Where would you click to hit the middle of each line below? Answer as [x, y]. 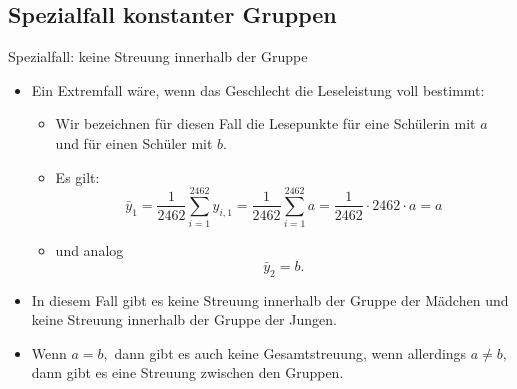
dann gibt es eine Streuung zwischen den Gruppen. [187, 372]
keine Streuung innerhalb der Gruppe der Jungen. [184, 319]
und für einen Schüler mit [134, 142]
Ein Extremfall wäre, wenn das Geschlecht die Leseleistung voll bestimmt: [258, 89]
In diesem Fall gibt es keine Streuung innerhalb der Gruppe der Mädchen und [270, 299]
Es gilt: [77, 176]
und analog [89, 250]
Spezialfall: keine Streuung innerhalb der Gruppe [158, 56]
